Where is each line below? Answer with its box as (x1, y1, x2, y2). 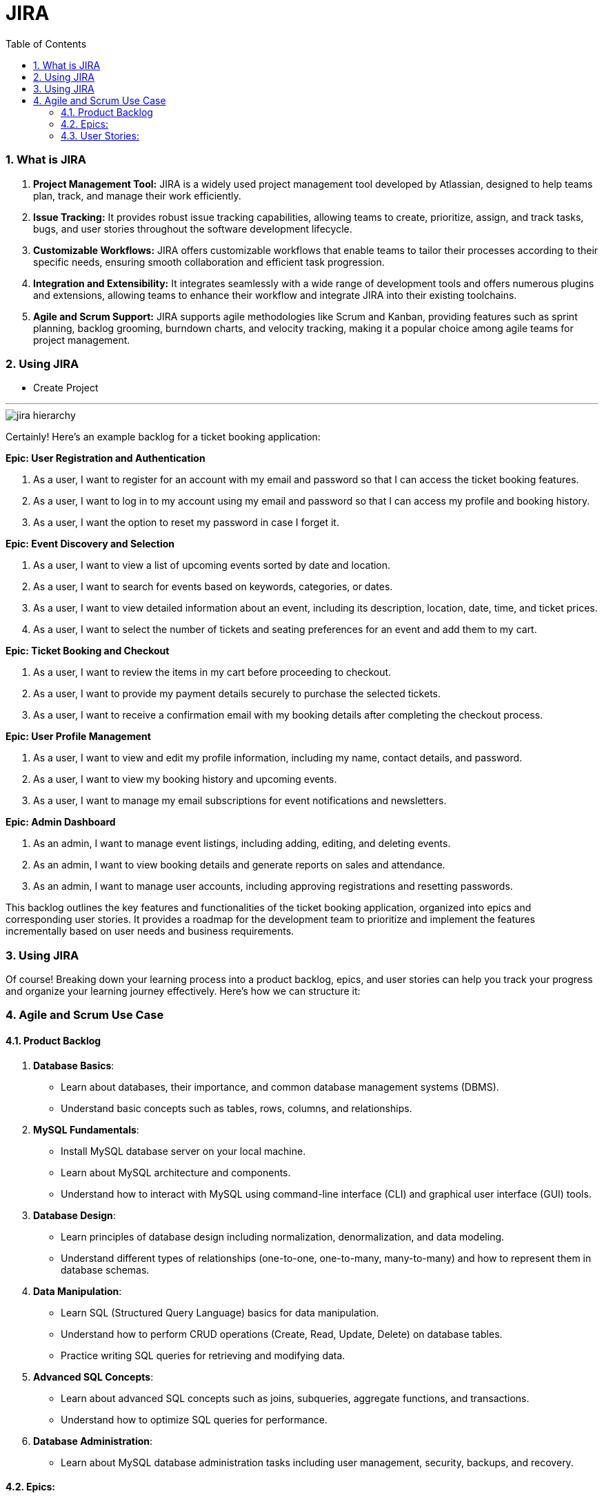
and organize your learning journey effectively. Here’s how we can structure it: (6, 985, 361, 997)
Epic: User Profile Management (6, 730, 151, 743)
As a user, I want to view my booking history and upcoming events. (33, 773, 337, 786)
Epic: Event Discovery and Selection (6, 538, 175, 550)
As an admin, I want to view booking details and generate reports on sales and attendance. (33, 859, 445, 871)
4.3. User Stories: (61, 129, 139, 142)
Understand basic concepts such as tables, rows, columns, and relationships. (61, 1102, 412, 1114)
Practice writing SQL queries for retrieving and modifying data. (61, 1349, 345, 1361)
